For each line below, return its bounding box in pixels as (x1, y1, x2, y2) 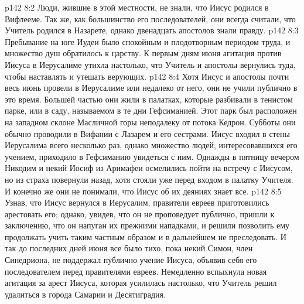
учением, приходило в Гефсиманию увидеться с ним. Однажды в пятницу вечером (5, 150, 299, 162)
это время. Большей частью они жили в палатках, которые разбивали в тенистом (5, 93, 293, 105)
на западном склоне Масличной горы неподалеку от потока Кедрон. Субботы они (5, 115, 296, 128)
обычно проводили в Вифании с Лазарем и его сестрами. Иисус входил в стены (5, 127, 290, 139)
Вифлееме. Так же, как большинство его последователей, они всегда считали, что (5, 12, 296, 25)
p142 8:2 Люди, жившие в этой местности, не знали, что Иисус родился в (5, 1, 269, 13)
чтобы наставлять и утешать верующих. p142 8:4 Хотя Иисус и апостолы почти (5, 70, 289, 82)
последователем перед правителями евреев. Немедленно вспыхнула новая (5, 265, 267, 277)
